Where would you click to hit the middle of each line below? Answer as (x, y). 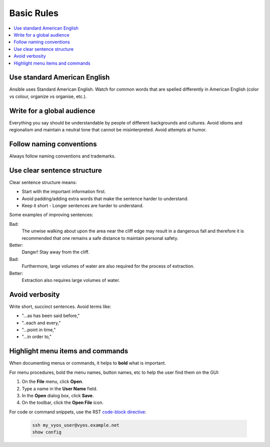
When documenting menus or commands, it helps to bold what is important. (87, 363)
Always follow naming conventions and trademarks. (62, 156)
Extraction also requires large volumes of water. (71, 280)
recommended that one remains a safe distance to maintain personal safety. (100, 238)
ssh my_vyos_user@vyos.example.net (76, 425)
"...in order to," (37, 337)
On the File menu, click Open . (52, 382)
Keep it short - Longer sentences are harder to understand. (82, 206)
